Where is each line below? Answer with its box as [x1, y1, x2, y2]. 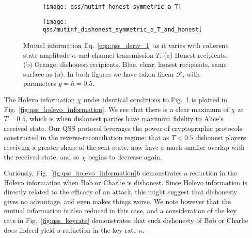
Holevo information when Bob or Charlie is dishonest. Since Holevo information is [4, 177, 247, 187]
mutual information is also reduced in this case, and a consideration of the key [4, 206, 237, 216]
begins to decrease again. [88, 151, 162, 161]
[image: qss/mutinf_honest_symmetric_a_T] [43, 3, 182, 10]
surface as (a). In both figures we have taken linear [23, 68, 174, 79]
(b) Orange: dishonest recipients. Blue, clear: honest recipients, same [23, 59, 227, 69]
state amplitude [23, 49, 70, 60]
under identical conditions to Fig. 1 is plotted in [83, 94, 228, 104]
